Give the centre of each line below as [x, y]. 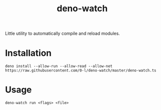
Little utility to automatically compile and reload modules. [62, 33]
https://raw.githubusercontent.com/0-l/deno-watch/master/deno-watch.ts [81, 71]
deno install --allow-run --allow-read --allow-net [59, 66]
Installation [28, 53]
